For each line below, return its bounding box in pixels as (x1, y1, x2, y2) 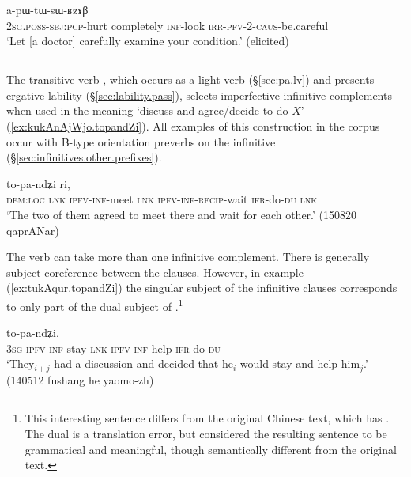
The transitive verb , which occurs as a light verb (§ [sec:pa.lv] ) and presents (6, 71, 375, 88)
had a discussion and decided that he (54, 355, 233, 372)
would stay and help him (239, 355, 360, 372)
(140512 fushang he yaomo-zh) (6, 371, 154, 388)
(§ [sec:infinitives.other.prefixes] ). (6, 149, 162, 165)
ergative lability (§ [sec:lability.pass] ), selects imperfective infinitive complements (6, 86, 392, 103)
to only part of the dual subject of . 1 (6, 295, 183, 314)
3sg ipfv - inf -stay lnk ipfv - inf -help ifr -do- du (6, 339, 221, 356)
